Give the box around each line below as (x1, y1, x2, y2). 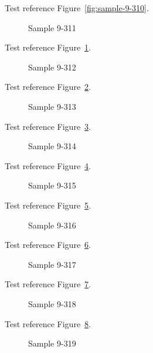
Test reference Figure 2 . (5, 80, 91, 93)
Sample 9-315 (28, 179, 76, 191)
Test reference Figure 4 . (5, 159, 91, 172)
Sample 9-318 (28, 297, 76, 310)
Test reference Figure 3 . (5, 120, 91, 132)
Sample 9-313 (28, 100, 76, 112)
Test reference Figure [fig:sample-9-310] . (5, 2, 149, 14)
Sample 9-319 (28, 337, 76, 349)
